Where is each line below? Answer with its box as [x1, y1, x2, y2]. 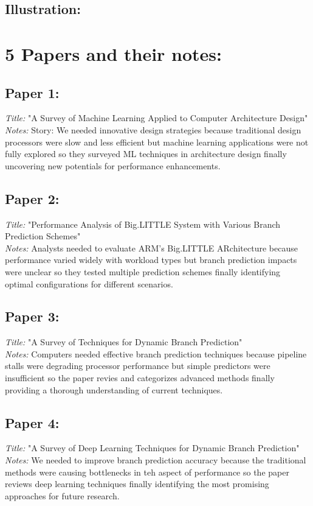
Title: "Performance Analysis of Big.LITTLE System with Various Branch [5, 217, 281, 230]
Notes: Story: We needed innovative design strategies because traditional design [5, 123, 301, 136]
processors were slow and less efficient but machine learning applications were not [5, 135, 309, 148]
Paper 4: [5, 413, 60, 432]
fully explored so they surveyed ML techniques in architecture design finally [5, 147, 287, 160]
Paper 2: [5, 189, 60, 208]
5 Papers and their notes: [5, 41, 222, 66]
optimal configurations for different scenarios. [5, 277, 173, 290]
